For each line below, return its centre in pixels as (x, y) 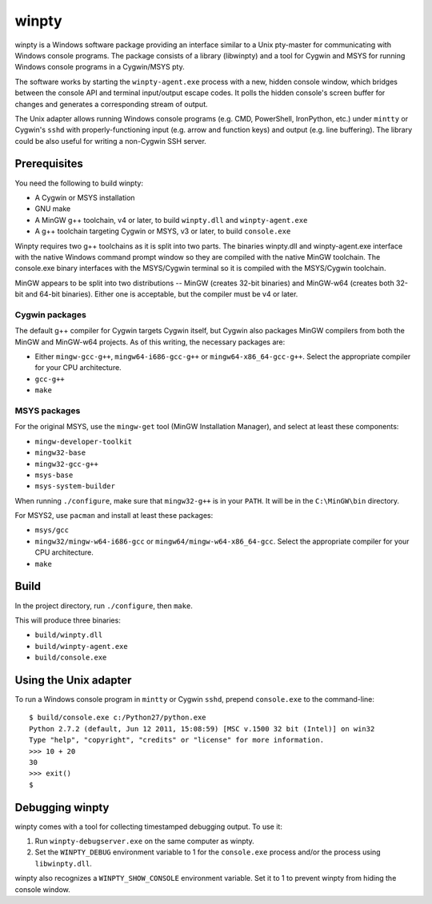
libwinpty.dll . (63, 863)
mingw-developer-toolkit (83, 441)
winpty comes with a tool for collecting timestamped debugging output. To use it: (149, 826)
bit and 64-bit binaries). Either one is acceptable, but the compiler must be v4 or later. (156, 294)
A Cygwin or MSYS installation (85, 197)
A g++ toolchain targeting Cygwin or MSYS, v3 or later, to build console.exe (163, 231)
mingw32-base (60, 453)
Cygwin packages (51, 314)
